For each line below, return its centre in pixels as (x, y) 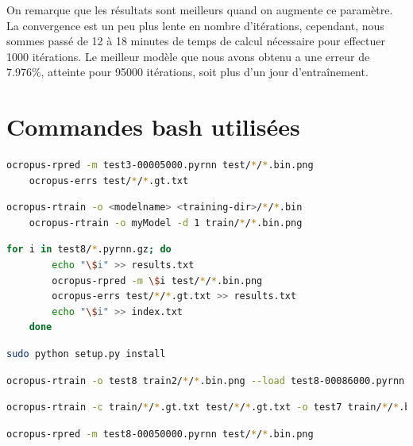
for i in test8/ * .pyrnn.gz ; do (89, 250)
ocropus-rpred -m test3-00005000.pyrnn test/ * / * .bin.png (160, 165)
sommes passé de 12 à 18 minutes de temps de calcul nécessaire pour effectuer (196, 41)
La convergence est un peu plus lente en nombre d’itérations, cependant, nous (195, 25)
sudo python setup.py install (86, 354)
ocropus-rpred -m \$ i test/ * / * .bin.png (157, 281)
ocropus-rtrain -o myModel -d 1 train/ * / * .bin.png (166, 223)
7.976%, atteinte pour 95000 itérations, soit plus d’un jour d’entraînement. (187, 72)
